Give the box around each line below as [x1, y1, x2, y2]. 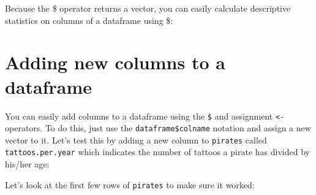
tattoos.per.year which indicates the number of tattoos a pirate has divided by [5, 145, 310, 158]
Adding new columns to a [5, 50, 225, 75]
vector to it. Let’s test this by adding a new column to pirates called [5, 133, 267, 146]
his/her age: [5, 158, 50, 170]
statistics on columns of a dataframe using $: [5, 13, 173, 26]
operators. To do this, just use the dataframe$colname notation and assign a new [5, 121, 311, 134]
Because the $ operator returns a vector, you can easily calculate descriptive [5, 2, 291, 14]
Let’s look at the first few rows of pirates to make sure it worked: [5, 178, 255, 191]
